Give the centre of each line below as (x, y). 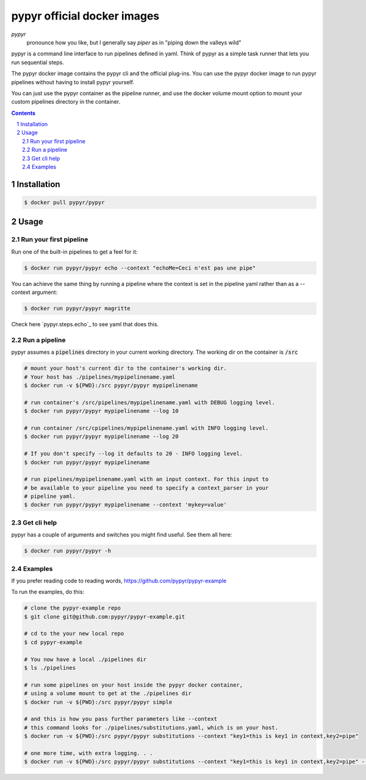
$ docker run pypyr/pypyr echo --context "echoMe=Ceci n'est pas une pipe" (140, 268)
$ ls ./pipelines (50, 668)
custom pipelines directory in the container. (66, 102)
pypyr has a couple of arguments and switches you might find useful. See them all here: (122, 535)
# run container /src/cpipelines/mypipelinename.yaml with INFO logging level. (146, 428)
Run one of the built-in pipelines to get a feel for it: (74, 252)
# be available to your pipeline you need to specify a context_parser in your (146, 488)
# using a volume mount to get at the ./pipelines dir (108, 693)
